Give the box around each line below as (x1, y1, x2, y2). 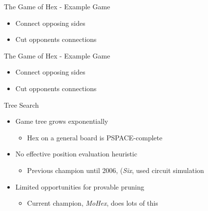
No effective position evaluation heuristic (15, 149, 137, 159)
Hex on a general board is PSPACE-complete (27, 132, 163, 142)
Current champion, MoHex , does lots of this (27, 198, 158, 208)
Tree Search (4, 99, 39, 110)
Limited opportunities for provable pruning (15, 181, 145, 192)
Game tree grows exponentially (15, 116, 108, 126)
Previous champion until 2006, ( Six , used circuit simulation (27, 165, 204, 175)
